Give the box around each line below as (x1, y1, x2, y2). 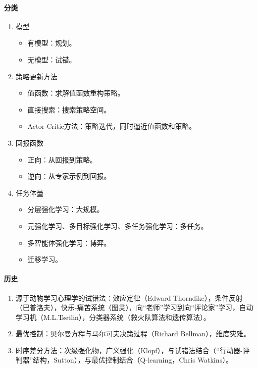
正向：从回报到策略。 (27, 154, 97, 164)
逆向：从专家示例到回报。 (27, 171, 111, 181)
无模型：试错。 (27, 54, 76, 64)
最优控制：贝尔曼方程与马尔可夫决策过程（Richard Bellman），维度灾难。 (15, 328, 251, 339)
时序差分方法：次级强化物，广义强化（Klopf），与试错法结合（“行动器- (15, 345, 243, 355)
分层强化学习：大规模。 (27, 204, 104, 214)
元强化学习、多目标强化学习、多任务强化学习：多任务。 (27, 220, 208, 231)
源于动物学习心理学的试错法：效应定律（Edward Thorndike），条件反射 (15, 292, 243, 303)
